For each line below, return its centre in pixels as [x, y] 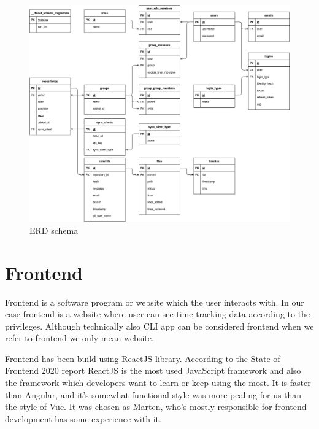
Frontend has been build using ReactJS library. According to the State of [143, 358]
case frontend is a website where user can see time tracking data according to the [158, 314]
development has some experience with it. [83, 418]
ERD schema [54, 230]
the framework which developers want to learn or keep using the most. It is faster [158, 383]
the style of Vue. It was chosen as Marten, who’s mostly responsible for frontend [156, 407]
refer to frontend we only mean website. [79, 338]
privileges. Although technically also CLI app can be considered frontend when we [159, 326]
